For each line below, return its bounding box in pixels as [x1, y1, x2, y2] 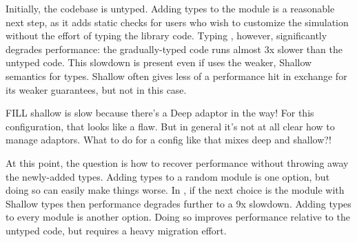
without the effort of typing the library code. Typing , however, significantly [6, 28, 327, 43]
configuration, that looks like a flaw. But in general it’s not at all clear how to [6, 119, 335, 133]
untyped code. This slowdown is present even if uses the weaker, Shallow [6, 55, 312, 70]
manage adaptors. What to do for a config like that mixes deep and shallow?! [6, 132, 331, 147]
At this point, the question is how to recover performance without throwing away [6, 155, 349, 170]
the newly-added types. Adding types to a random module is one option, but [6, 169, 330, 183]
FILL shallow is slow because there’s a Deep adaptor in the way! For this [6, 105, 314, 120]
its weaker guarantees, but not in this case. [6, 82, 187, 97]
